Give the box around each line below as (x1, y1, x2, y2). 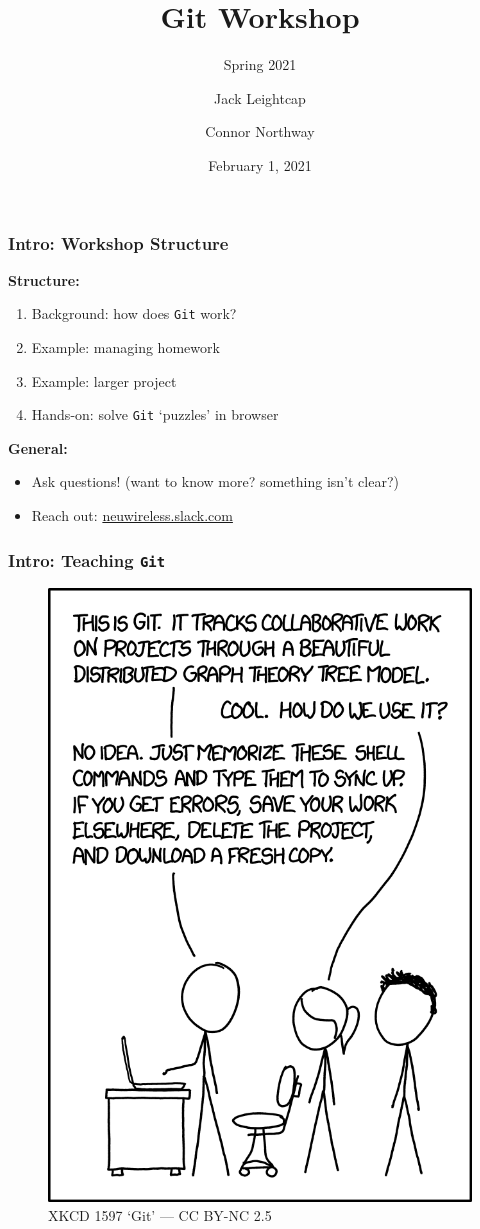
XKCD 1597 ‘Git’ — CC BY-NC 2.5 (48, 1205, 272, 1226)
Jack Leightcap (214, 87, 306, 108)
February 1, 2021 (208, 154, 312, 175)
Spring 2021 (223, 54, 297, 75)
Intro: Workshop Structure (8, 230, 229, 255)
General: (8, 437, 68, 458)
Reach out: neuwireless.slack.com (31, 505, 233, 526)
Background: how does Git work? (31, 303, 237, 324)
